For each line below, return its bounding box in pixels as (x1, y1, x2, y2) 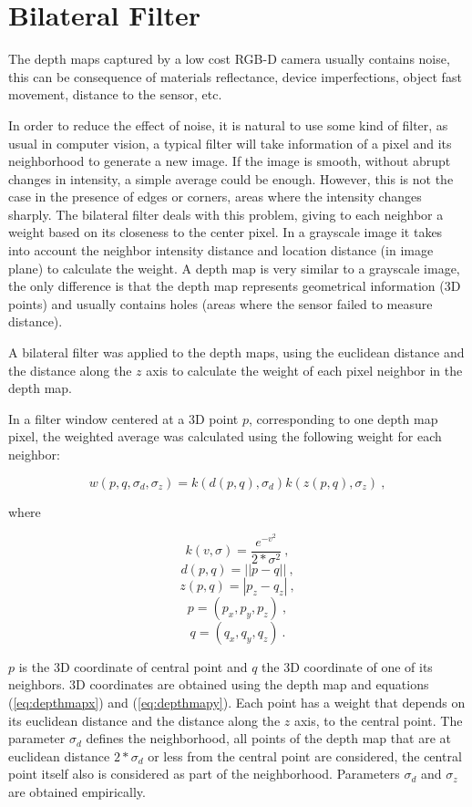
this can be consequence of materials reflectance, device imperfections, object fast (8, 67, 462, 86)
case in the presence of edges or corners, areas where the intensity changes (8, 187, 422, 206)
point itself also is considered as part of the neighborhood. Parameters (8, 764, 400, 783)
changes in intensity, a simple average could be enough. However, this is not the (8, 169, 454, 188)
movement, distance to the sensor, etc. (8, 85, 222, 104)
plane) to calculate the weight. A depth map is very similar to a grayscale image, (8, 258, 460, 277)
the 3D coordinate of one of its (262, 657, 433, 676)
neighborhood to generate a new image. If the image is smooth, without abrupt (8, 151, 451, 171)
